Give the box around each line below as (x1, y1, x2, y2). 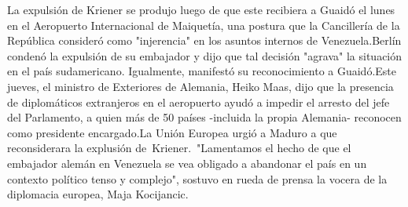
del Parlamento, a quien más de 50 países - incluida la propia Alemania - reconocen (7, 109, 402, 125)
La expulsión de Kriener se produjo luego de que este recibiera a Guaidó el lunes (7, 2, 395, 17)
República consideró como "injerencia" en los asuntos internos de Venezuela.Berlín (7, 32, 402, 49)
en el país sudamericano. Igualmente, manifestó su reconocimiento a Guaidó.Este (7, 63, 397, 79)
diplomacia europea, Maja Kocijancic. (7, 186, 189, 202)
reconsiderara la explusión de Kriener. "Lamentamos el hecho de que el (7, 140, 351, 156)
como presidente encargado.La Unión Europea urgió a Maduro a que (7, 124, 337, 140)
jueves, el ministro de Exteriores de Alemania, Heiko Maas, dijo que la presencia (7, 78, 394, 94)
